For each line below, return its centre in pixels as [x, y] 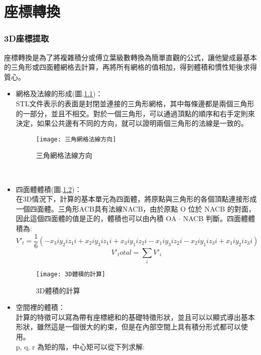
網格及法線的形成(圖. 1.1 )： [59, 94]
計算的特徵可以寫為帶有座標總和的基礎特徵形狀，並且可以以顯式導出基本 [135, 317]
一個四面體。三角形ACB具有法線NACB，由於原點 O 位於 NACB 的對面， [136, 208]
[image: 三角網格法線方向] [76, 139]
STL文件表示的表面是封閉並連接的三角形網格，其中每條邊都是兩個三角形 [135, 103]
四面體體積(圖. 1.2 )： [49, 189]
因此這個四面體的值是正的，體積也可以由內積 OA [96, 218]
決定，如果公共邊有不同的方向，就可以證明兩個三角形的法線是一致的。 [132, 123]
